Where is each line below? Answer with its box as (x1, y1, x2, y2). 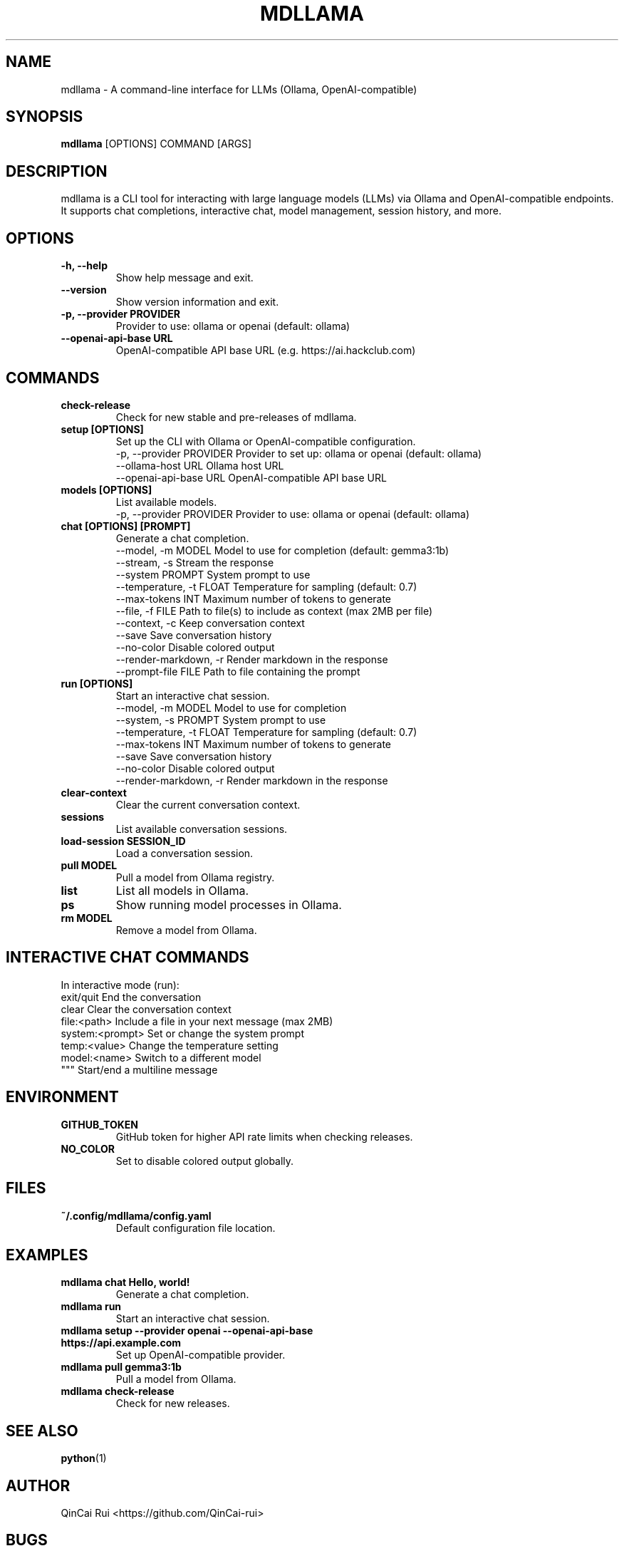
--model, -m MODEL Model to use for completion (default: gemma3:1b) (115, 544, 449, 556)
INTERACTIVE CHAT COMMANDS (6, 948, 249, 967)
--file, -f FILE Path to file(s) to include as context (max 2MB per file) (115, 604, 433, 617)
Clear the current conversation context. (115, 798, 301, 811)
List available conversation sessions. (115, 822, 288, 835)
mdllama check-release (61, 1385, 175, 1398)
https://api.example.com (61, 1337, 182, 1349)
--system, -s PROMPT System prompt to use (115, 713, 326, 726)
